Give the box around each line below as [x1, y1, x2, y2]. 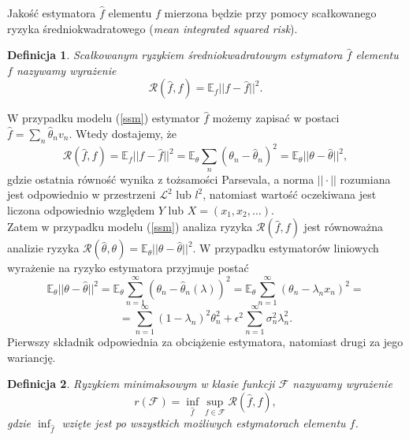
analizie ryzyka [7, 240, 80, 256]
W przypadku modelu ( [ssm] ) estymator [7, 110, 200, 126]
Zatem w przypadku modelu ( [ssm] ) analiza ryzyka [7, 218, 253, 235]
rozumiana [340, 170, 391, 187]
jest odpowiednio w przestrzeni [7, 186, 156, 203]
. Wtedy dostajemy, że [69, 125, 177, 141]
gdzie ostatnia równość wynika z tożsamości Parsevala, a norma [7, 170, 314, 187]
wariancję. [7, 349, 56, 365]
